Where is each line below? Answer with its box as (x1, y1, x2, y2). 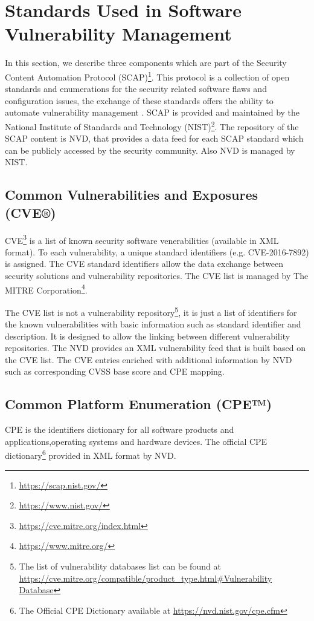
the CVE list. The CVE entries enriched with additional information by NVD (5, 353, 292, 366)
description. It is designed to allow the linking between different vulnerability (5, 329, 290, 342)
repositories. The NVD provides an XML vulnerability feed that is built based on (5, 341, 306, 354)
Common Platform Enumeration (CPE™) (5, 395, 272, 413)
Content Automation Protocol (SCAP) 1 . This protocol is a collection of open (5, 68, 290, 83)
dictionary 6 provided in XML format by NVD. (5, 447, 176, 462)
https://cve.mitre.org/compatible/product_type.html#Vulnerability (19, 571, 272, 584)
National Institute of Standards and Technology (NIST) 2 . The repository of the (5, 118, 299, 133)
